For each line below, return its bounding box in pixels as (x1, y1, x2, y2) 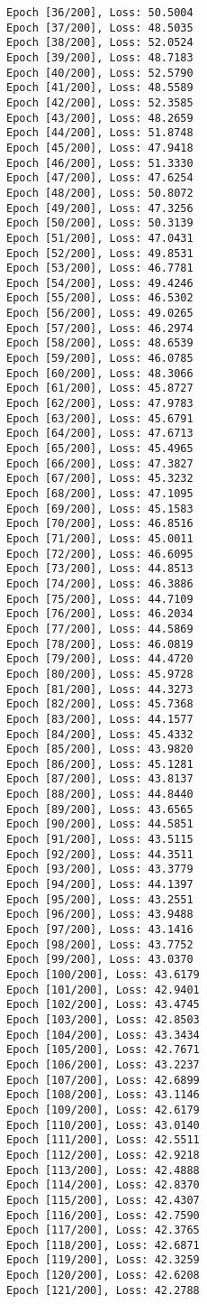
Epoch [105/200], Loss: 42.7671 (6, 1043, 200, 1057)
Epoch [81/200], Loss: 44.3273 (6, 682, 193, 696)
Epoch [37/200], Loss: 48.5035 (6, 21, 193, 34)
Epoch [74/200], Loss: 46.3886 (6, 577, 193, 590)
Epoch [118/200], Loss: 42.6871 (6, 1238, 200, 1252)
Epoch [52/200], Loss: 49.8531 (6, 246, 193, 260)
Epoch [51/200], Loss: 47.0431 (6, 231, 193, 245)
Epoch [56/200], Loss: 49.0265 (6, 307, 193, 320)
